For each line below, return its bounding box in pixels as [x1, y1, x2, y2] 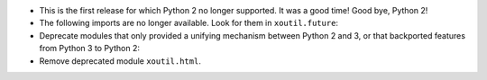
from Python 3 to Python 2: [39, 43, 140, 54]
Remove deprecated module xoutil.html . [39, 55, 202, 67]
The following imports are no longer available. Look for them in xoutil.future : [39, 18, 338, 29]
